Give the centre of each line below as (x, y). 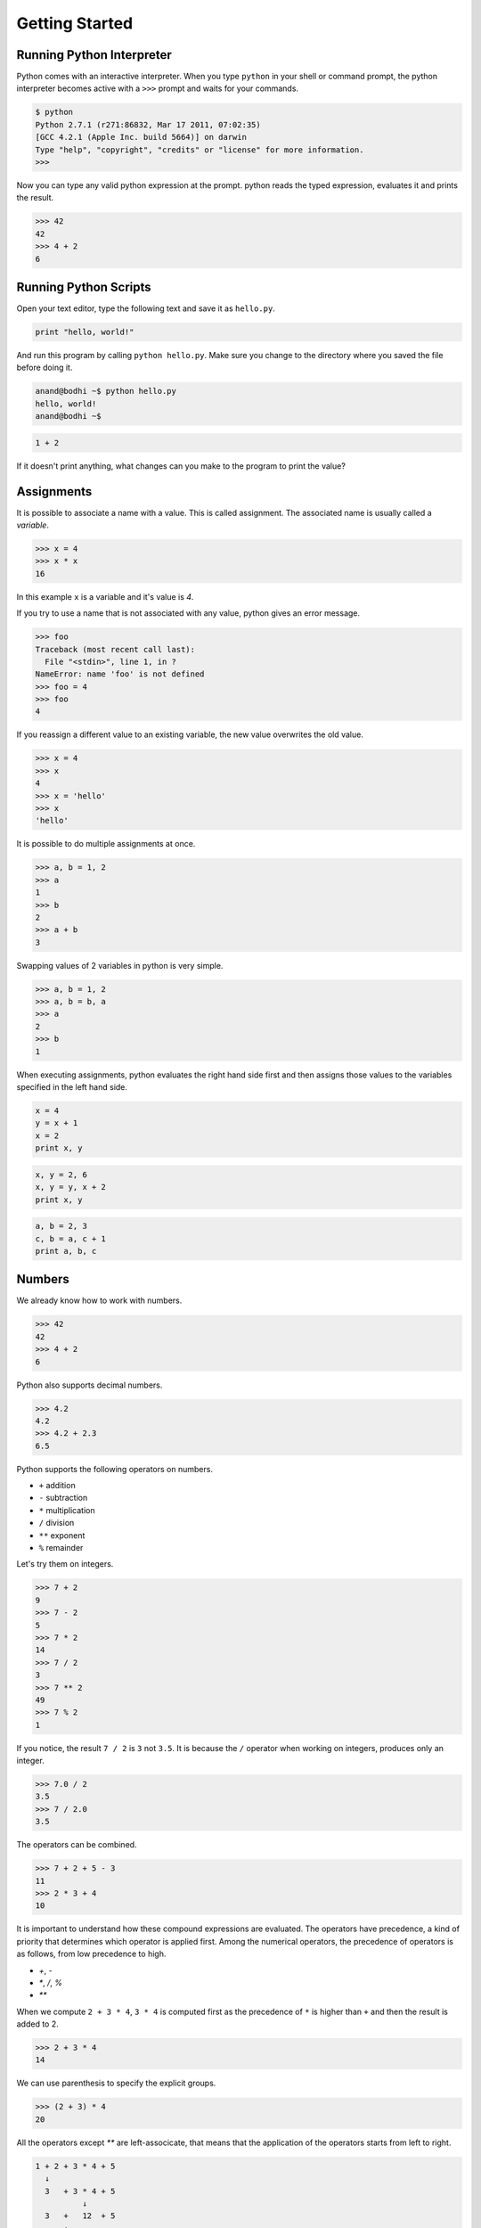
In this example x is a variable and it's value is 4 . (105, 596)
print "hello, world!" (85, 332)
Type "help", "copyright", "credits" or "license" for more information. (200, 150)
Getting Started (75, 23)
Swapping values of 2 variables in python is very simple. (120, 965)
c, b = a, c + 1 (71, 1238)
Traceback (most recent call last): (115, 649)
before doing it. (45, 368)
